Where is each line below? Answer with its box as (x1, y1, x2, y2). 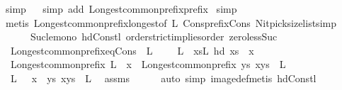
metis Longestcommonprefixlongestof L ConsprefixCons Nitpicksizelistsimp (6, 15, 336, 30)
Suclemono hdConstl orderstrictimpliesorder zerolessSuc (30, 29, 278, 44)
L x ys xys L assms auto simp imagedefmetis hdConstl (10, 70, 317, 85)
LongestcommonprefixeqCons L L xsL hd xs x (10, 43, 254, 57)
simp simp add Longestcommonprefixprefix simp (6, 1, 237, 16)
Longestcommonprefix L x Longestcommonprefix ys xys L (10, 57, 286, 72)
